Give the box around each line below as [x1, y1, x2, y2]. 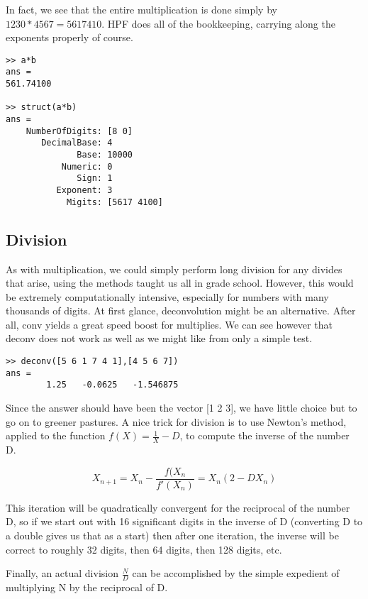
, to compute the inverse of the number [179, 428, 350, 443]
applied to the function [6, 428, 106, 443]
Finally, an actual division [6, 566, 118, 581]
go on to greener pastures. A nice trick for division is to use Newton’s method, [6, 414, 347, 429]
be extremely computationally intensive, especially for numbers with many [6, 289, 329, 304]
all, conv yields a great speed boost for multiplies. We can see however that [6, 317, 333, 331]
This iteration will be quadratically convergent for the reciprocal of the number [6, 500, 350, 515]
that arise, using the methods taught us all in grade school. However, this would [6, 275, 354, 290]
